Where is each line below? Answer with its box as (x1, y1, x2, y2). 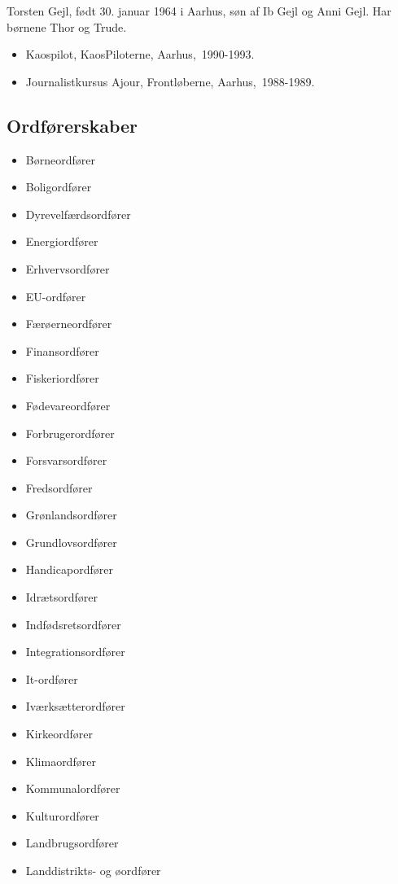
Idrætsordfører (25, 589, 98, 606)
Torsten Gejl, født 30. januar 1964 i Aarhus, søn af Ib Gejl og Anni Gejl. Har (7, 2, 391, 19)
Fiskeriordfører (25, 370, 99, 387)
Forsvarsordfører (25, 452, 107, 469)
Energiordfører (25, 233, 98, 250)
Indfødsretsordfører (25, 615, 121, 632)
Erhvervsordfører (25, 260, 110, 277)
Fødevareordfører (25, 396, 111, 414)
